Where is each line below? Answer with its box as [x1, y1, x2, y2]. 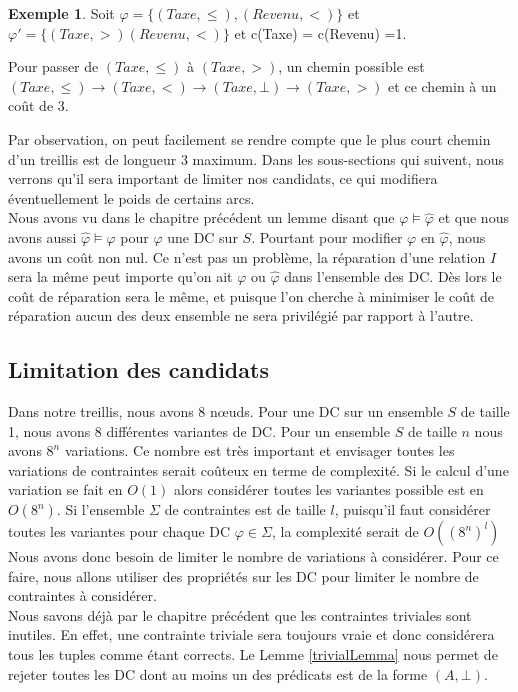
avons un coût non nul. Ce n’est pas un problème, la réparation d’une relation [8, 246, 486, 267]
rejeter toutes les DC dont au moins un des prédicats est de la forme [8, 663, 428, 684]
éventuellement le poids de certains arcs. [8, 187, 255, 208]
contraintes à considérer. [8, 585, 157, 606]
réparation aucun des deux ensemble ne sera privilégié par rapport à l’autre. [8, 305, 474, 326]
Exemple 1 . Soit [8, 3, 115, 23]
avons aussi [8, 226, 77, 247]
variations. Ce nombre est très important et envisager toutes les [64, 440, 455, 461]
